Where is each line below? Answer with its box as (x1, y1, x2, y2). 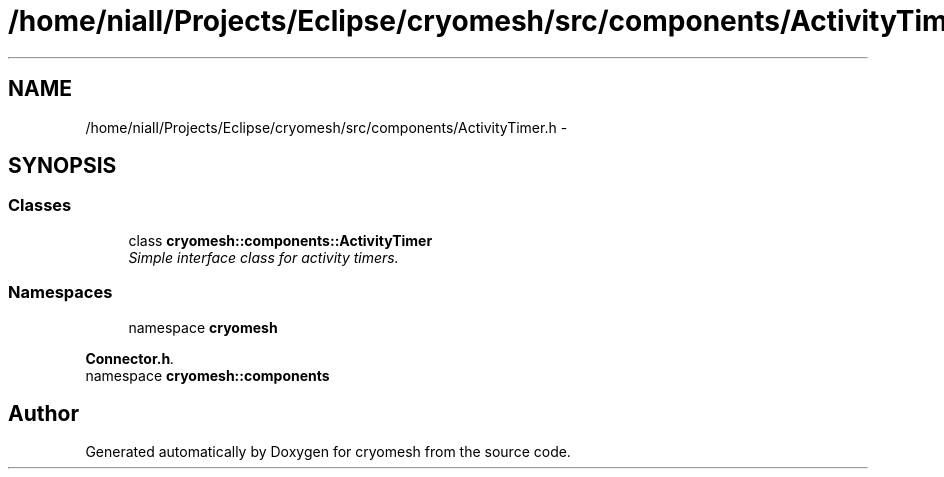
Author (8, 400, 79, 426)
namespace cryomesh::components (85, 366, 330, 384)
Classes (8, 195, 72, 216)
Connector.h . (85, 349, 175, 367)
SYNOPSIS (8, 153, 117, 179)
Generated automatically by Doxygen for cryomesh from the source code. (85, 443, 571, 461)
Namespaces (8, 282, 113, 303)
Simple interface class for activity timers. (128, 248, 399, 266)
